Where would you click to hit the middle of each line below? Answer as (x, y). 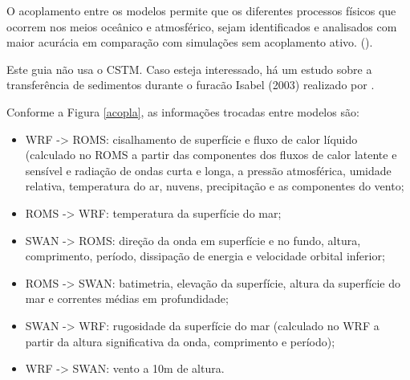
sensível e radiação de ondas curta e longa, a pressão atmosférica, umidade (208, 170)
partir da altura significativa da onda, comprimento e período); (180, 341)
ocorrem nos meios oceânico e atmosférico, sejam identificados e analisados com (202, 26)
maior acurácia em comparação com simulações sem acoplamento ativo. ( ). (190, 42)
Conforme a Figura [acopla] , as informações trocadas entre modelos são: (183, 111)
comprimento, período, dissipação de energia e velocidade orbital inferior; (205, 256)
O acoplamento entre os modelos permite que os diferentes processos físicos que (201, 10)
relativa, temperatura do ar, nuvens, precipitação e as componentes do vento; (215, 186)
